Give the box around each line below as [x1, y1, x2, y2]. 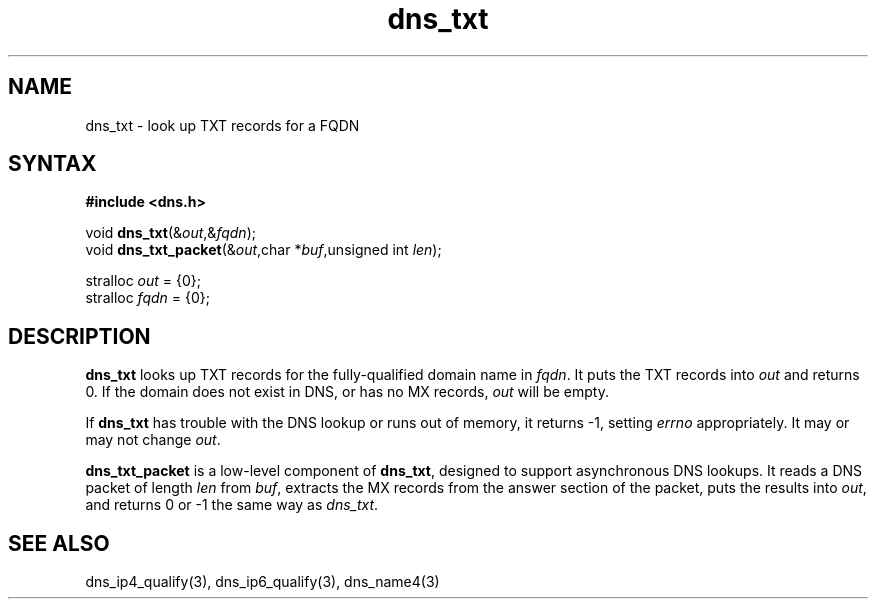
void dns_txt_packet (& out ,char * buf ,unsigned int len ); [85, 241, 442, 259]
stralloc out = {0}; [85, 272, 202, 290]
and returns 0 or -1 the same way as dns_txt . [85, 496, 379, 514]
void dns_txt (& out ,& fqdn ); [85, 224, 256, 242]
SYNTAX [8, 151, 97, 177]
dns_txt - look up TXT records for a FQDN [85, 116, 360, 134]
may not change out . [85, 431, 221, 449]
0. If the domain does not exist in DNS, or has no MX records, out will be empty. [85, 383, 609, 401]
